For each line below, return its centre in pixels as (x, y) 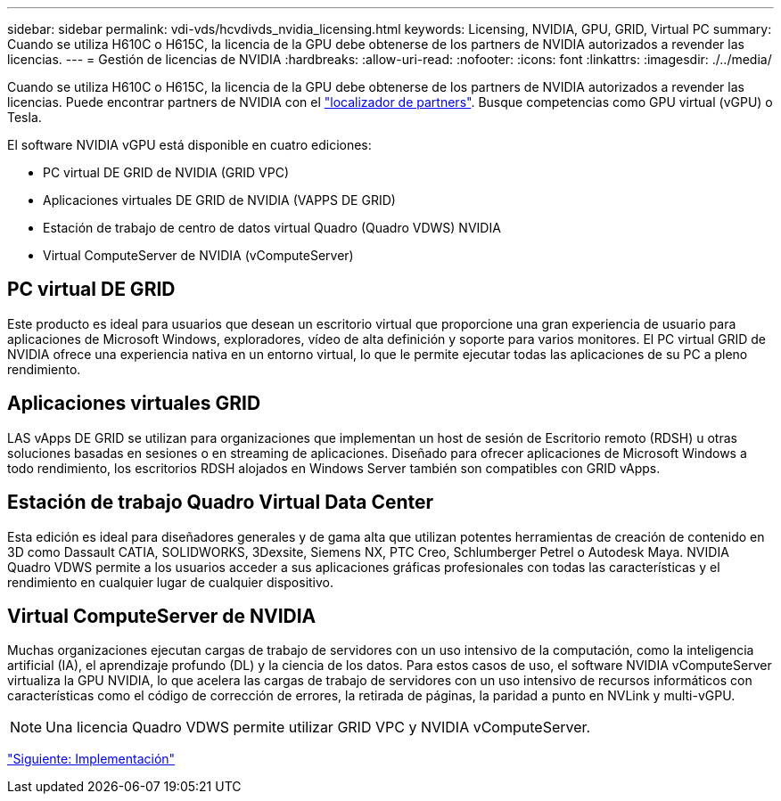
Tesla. (25, 117)
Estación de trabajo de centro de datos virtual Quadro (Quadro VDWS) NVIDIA (272, 228)
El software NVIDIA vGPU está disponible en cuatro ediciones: (189, 145)
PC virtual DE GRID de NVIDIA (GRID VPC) (166, 172)
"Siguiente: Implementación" (91, 759)
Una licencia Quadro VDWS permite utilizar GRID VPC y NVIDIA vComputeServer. (318, 727)
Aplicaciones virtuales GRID (134, 404)
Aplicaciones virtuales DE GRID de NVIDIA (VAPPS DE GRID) (219, 200)
